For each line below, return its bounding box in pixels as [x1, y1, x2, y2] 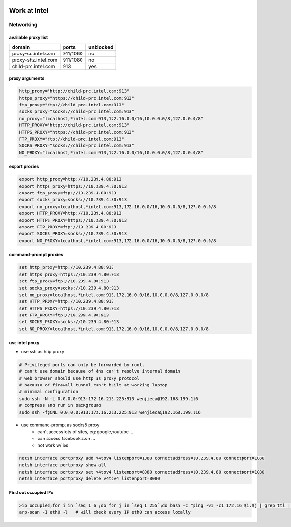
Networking [9, 21, 38, 28]
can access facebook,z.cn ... [37, 436, 96, 441]
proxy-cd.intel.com [12, 50, 55, 57]
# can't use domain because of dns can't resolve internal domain [19, 369, 180, 374]
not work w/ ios [37, 442, 69, 448]
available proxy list [9, 35, 48, 41]
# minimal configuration [19, 389, 79, 395]
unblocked [88, 44, 113, 51]
